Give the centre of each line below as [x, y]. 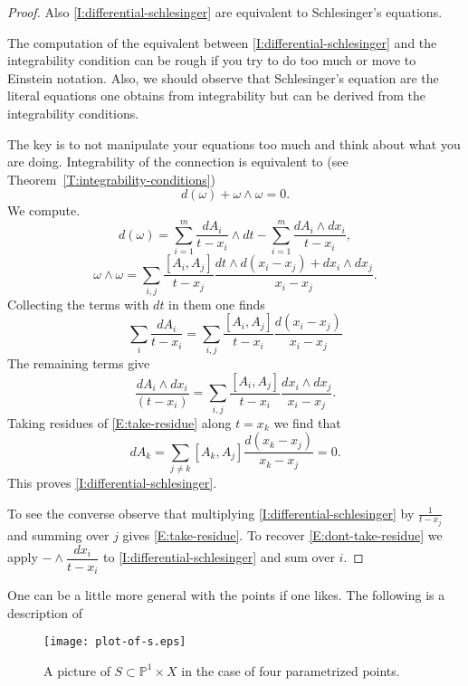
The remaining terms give [79, 363]
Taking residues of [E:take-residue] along [119, 422]
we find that [307, 422]
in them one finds [217, 304]
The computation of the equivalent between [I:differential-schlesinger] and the [222, 42]
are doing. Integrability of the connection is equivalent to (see [178, 162]
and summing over [58, 534]
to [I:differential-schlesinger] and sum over [219, 557]
